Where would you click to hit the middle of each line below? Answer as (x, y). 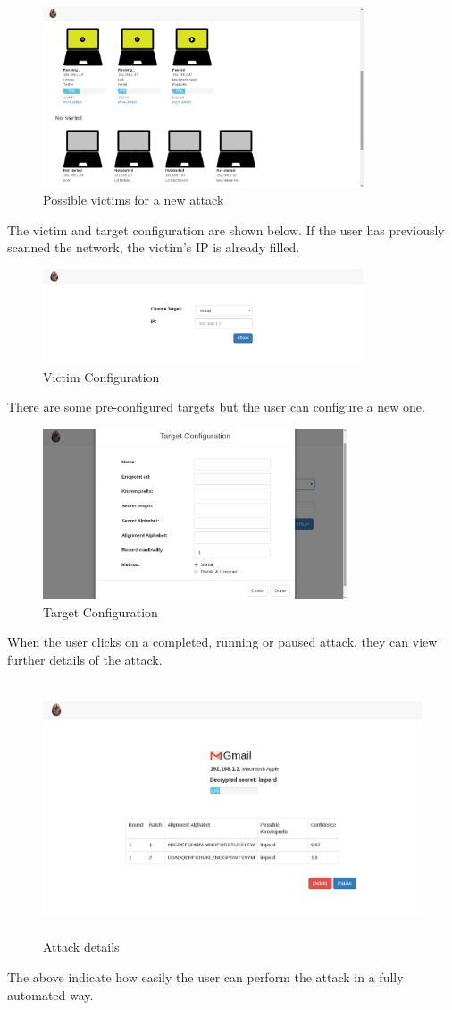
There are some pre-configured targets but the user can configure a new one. (216, 407)
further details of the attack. (85, 659)
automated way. (50, 994)
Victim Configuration (101, 376)
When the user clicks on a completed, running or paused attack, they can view (222, 642)
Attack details (81, 947)
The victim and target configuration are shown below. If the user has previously (226, 229)
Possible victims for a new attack (134, 200)
